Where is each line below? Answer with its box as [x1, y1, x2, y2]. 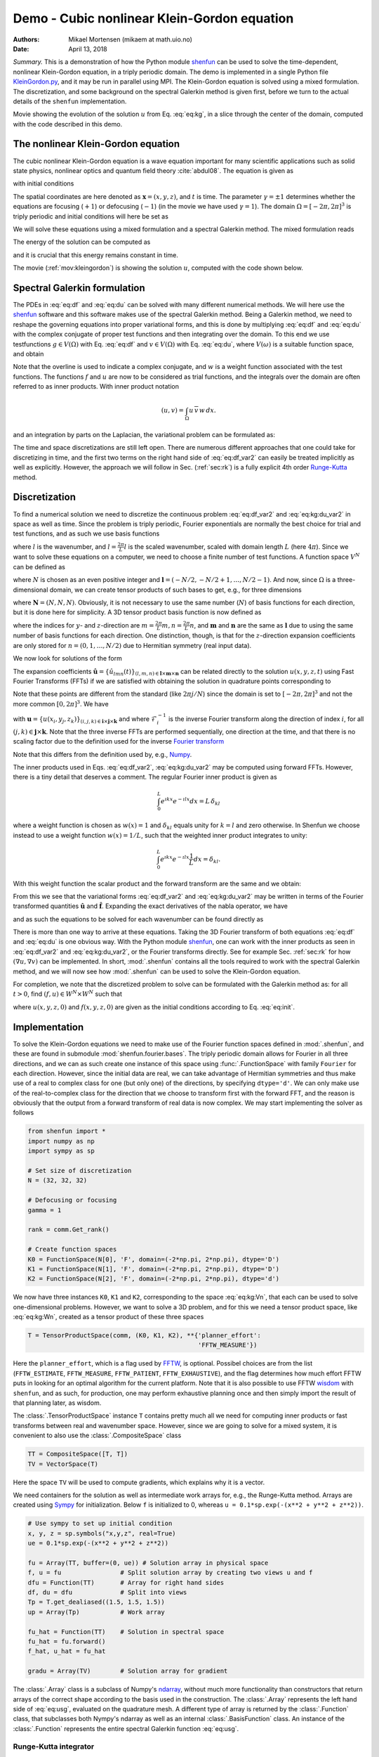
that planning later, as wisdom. [13, 1399, 102, 1407]
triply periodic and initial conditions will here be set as [13, 212, 168, 221]
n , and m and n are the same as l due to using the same [189, 621, 354, 629]
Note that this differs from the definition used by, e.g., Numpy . [13, 750, 192, 758]
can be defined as [13, 562, 66, 571]
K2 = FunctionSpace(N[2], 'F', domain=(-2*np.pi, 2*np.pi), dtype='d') [27, 1275, 280, 1283]
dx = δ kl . [193, 855, 221, 864]
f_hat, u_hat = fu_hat [27, 1647, 106, 1655]
